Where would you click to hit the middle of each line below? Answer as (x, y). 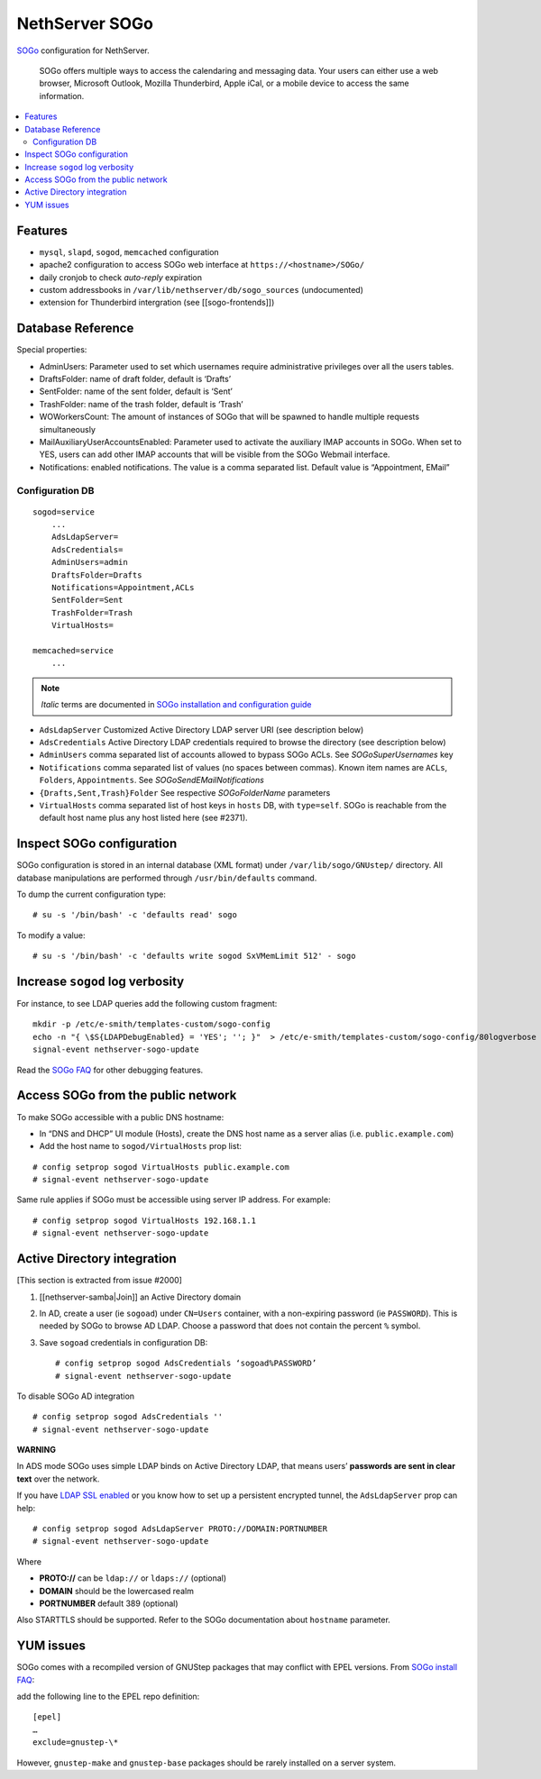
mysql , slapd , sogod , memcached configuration (129, 251)
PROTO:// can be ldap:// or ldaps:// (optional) (133, 1578)
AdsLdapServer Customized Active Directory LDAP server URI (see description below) (202, 729)
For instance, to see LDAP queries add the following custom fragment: (147, 1004)
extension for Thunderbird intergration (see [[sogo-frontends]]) (157, 303)
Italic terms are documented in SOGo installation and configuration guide (176, 705)
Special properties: (52, 350)
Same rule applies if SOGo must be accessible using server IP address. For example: (174, 1200)
